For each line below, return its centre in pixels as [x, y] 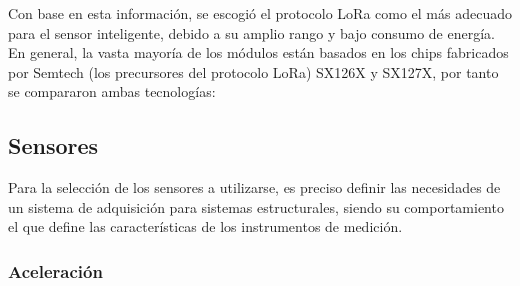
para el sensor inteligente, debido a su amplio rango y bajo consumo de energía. [251, 32]
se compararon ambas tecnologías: [112, 91]
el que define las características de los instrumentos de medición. [205, 226]
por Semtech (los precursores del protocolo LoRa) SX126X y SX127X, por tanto [253, 71]
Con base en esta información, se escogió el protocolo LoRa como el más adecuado [260, 13]
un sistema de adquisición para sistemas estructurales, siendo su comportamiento [256, 206]
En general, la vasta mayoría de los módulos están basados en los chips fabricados [258, 52]
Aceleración [55, 270]
